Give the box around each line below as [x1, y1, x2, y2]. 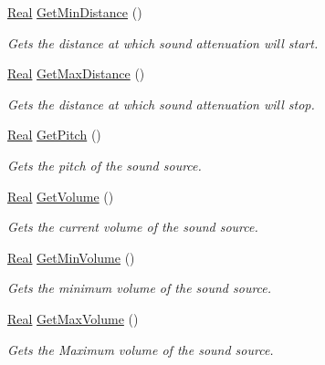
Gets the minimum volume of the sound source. [7, 278, 272, 297]
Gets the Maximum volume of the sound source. [7, 339, 274, 359]
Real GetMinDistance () [7, 3, 142, 21]
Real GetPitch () [7, 125, 101, 144]
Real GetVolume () [7, 186, 114, 205]
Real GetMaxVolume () [7, 308, 139, 328]
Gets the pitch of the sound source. [7, 155, 202, 174]
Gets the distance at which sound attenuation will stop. [7, 94, 315, 113]
